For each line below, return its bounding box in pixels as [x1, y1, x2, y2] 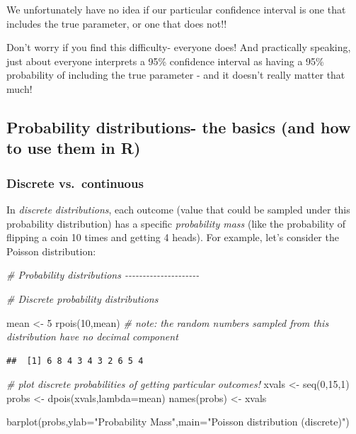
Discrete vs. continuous [6, 174, 144, 191]
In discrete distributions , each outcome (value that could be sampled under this [6, 201, 350, 216]
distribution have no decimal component [6, 329, 178, 344]
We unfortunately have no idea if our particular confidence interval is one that [6, 2, 346, 16]
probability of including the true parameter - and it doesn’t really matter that [6, 67, 345, 82]
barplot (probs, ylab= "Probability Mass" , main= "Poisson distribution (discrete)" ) [6, 414, 350, 429]
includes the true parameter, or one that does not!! [6, 16, 227, 30]
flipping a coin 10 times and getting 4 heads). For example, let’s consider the [6, 230, 339, 245]
